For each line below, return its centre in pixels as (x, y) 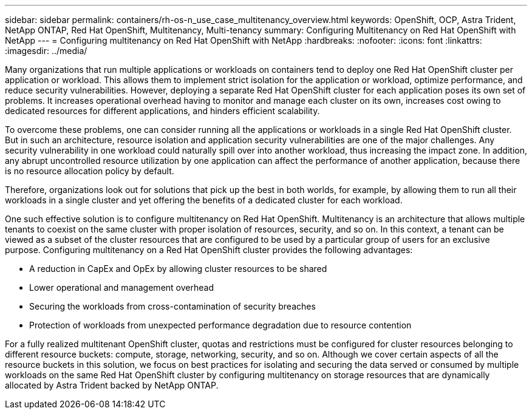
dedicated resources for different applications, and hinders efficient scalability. (162, 111)
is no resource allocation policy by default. (90, 171)
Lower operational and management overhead (121, 287)
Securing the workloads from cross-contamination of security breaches (172, 306)
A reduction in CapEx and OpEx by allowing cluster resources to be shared (178, 269)
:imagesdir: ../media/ (46, 51)
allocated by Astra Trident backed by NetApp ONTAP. (112, 385)
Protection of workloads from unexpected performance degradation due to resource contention (220, 325)
